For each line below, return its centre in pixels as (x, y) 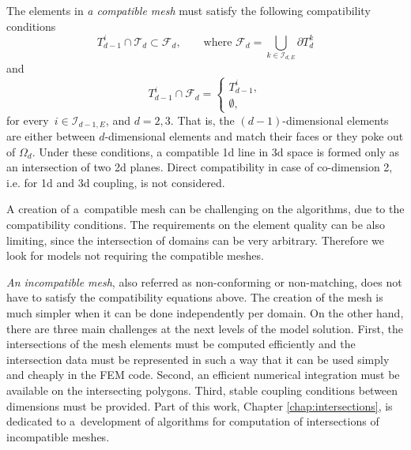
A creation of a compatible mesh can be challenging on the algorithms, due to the (205, 209)
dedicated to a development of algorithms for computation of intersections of (193, 421)
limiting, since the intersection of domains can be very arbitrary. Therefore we (196, 240)
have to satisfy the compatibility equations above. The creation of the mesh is (195, 297)
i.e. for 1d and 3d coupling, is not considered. (116, 182)
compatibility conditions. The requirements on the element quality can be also (196, 224)
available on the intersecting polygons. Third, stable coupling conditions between (202, 390)
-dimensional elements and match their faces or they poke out (254, 136)
